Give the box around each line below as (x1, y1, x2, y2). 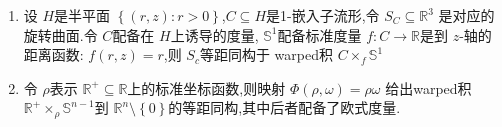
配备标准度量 (277, 24, 362, 45)
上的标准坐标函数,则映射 (127, 77, 286, 98)
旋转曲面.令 (23, 24, 98, 45)
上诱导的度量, (170, 24, 259, 45)
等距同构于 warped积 (199, 44, 333, 65)
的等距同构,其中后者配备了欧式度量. (168, 97, 401, 118)
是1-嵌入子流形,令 (266, 5, 380, 25)
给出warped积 (385, 77, 472, 98)
